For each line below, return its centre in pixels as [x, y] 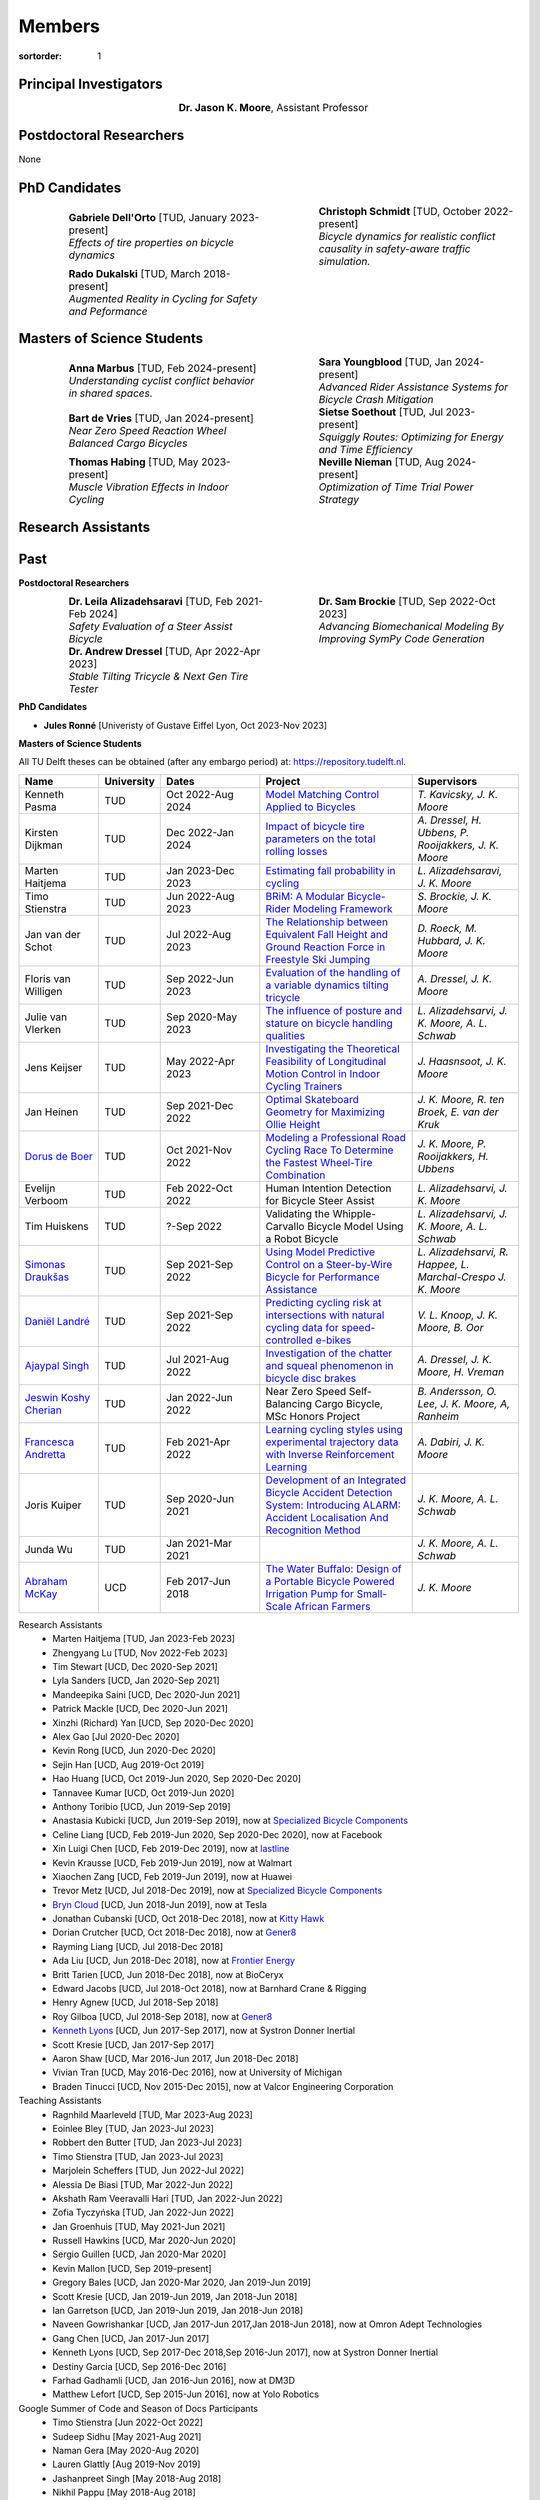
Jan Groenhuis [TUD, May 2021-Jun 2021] [139, 2226]
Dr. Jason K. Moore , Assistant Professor [273, 108]
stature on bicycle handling [329, 1023]
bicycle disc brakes [311, 1378]
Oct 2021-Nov [199, 1150]
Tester [83, 689]
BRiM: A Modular [305, 896]
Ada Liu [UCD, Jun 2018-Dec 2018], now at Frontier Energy [173, 1961]
